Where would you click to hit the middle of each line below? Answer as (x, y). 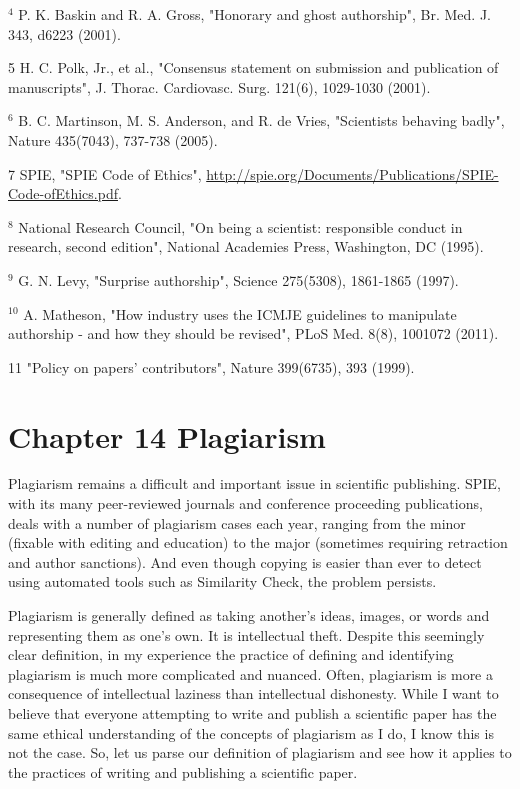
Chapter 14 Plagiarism (167, 435)
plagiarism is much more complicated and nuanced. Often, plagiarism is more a (251, 673)
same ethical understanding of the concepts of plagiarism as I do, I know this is (251, 732)
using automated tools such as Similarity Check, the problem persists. (222, 581)
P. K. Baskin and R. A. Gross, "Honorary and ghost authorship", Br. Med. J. (254, 14)
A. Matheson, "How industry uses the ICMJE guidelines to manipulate (240, 313)
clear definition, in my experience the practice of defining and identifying (231, 654)
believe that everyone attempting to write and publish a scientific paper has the (252, 712)
